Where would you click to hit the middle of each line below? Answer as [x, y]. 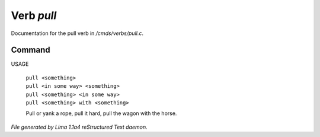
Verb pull [34, 15]
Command [31, 50]
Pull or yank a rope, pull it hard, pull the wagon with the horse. [101, 113]
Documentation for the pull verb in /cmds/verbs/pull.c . [77, 33]
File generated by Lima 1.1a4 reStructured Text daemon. [79, 127]
